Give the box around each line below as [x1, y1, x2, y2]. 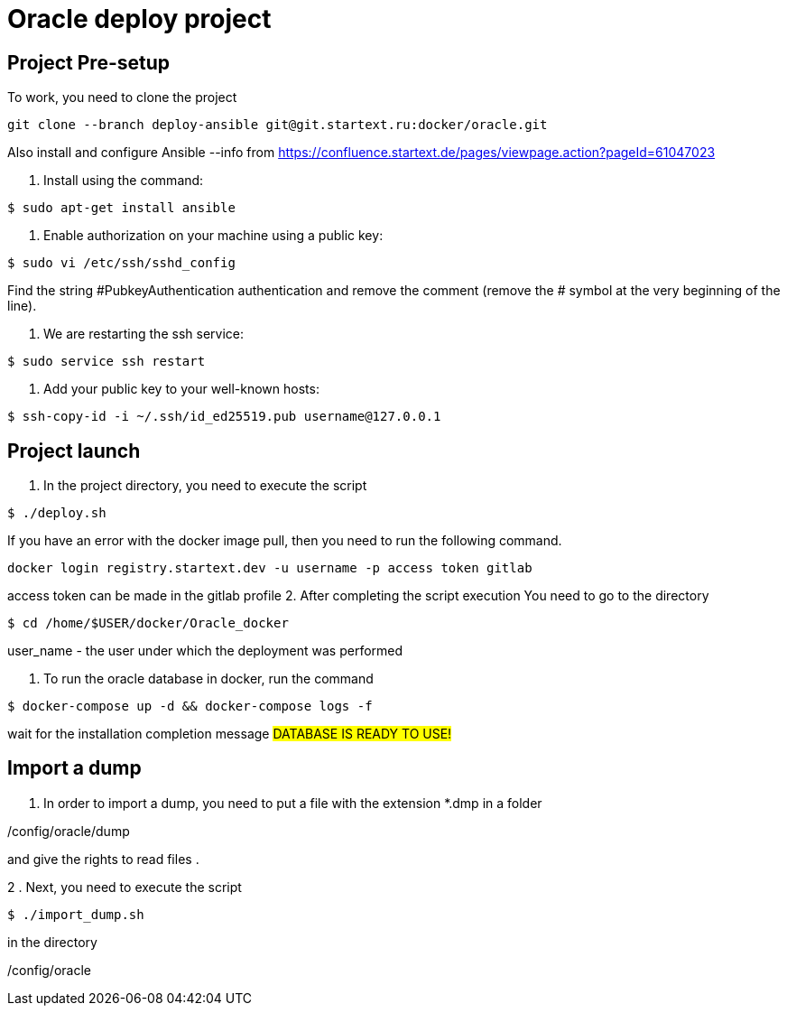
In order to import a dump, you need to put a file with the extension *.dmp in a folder [43, 795, 542, 811]
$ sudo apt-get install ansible [7, 200, 236, 216]
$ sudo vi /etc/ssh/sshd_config [7, 256, 236, 271]
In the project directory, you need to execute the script [43, 478, 367, 494]
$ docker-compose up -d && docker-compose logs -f [7, 699, 373, 714]
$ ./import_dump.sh [7, 906, 144, 922]
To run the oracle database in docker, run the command [43, 671, 374, 687]
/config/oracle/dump [7, 822, 130, 839]
